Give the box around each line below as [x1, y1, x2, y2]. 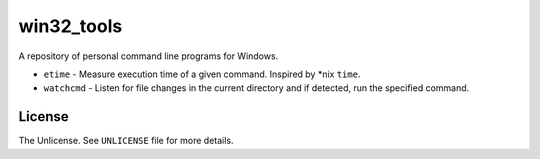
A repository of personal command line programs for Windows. [18, 50, 279, 62]
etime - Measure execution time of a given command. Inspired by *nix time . [43, 68, 361, 80]
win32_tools [18, 15, 123, 37]
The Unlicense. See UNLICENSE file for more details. [18, 135, 234, 147]
